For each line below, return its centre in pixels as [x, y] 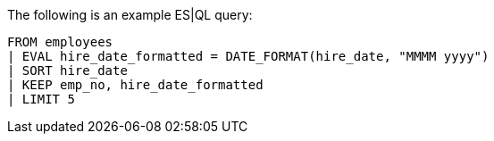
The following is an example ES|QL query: [130, 15]
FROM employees [60, 42]
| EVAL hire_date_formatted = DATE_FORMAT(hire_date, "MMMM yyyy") [248, 56]
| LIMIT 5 [41, 99]
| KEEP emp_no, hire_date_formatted [135, 85]
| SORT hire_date [67, 70]
